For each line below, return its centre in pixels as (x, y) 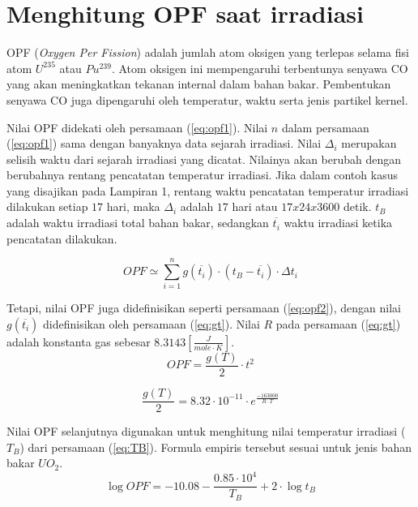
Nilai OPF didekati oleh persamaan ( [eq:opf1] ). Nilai (137, 127)
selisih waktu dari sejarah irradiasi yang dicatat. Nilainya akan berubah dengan (204, 159)
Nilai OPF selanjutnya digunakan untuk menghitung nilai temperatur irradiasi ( (206, 431)
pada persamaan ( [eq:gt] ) (338, 323)
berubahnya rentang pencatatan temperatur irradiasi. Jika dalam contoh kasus (202, 175)
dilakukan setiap (47, 206)
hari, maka (133, 206)
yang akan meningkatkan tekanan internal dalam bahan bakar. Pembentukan (199, 84)
